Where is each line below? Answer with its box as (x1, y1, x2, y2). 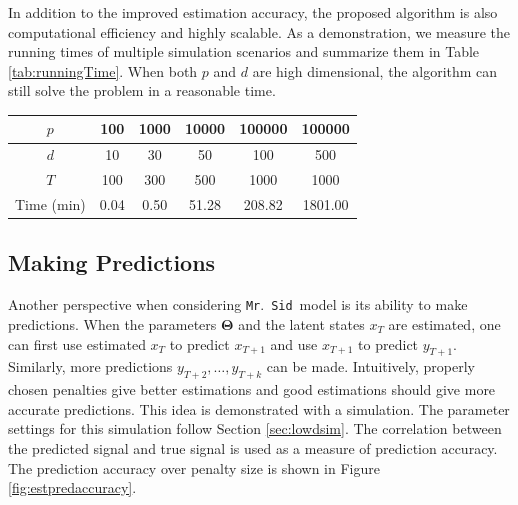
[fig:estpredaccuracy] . (8, 477, 137, 498)
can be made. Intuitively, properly (266, 356, 475, 377)
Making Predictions (8, 247, 216, 278)
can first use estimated (8, 333, 146, 354)
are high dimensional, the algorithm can (252, 60, 498, 81)
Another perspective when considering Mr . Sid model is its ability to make (8, 294, 468, 315)
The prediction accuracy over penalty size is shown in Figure (8, 457, 380, 478)
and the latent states (238, 313, 365, 334)
